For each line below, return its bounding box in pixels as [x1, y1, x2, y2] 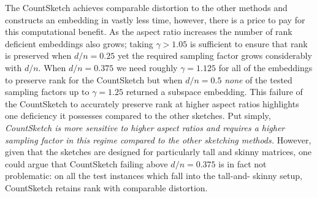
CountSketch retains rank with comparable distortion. [5, 181, 208, 194]
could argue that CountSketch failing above [5, 157, 168, 170]
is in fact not [218, 157, 267, 170]
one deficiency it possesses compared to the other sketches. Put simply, [5, 109, 271, 122]
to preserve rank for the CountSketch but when [5, 73, 183, 86]
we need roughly [116, 61, 178, 74]
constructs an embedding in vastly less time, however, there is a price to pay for [5, 13, 305, 26]
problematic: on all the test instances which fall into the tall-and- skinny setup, [5, 169, 302, 182]
